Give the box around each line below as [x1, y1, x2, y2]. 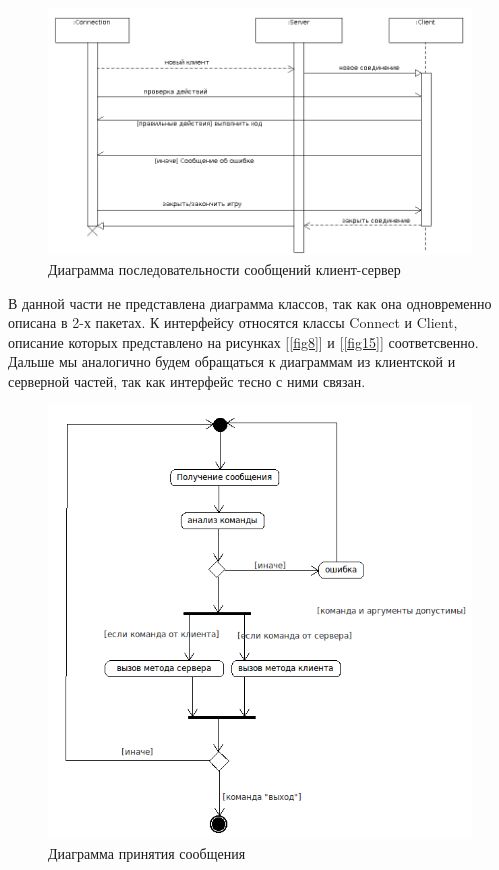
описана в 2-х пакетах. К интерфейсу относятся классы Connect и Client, [8, 312, 458, 333]
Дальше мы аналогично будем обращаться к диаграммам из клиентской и [8, 351, 456, 372]
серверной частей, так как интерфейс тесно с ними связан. [8, 370, 366, 391]
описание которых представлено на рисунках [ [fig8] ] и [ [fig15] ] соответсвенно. [8, 331, 479, 352]
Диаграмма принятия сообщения [48, 842, 246, 863]
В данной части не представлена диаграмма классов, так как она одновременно [8, 292, 492, 313]
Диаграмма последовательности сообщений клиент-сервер [48, 258, 401, 279]
